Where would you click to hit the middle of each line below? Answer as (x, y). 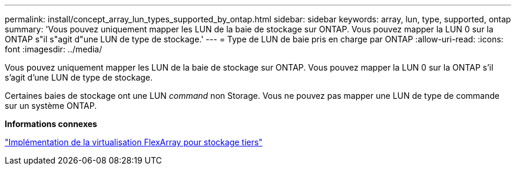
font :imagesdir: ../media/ (54, 49)
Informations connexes (51, 124)
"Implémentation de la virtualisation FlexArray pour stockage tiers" (134, 142)
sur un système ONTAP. (51, 106)
